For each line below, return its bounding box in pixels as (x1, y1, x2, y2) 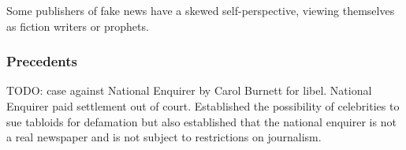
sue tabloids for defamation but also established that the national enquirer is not (6, 113, 397, 129)
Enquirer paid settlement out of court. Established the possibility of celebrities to (6, 98, 400, 114)
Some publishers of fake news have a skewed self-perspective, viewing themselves (6, 2, 395, 18)
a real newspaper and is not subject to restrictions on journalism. (6, 129, 322, 145)
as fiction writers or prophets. (6, 17, 149, 34)
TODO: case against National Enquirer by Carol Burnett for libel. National (6, 82, 372, 99)
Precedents (6, 51, 77, 71)
